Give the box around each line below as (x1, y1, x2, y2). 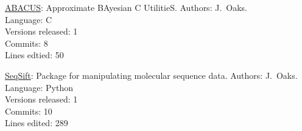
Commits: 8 (5, 36, 48, 49)
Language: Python (5, 81, 74, 93)
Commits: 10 (5, 104, 52, 117)
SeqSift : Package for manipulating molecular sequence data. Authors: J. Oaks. (5, 69, 298, 81)
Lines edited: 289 (5, 116, 68, 129)
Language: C (5, 13, 52, 25)
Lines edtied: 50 (5, 49, 64, 61)
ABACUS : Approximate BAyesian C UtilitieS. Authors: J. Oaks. (5, 1, 247, 13)
